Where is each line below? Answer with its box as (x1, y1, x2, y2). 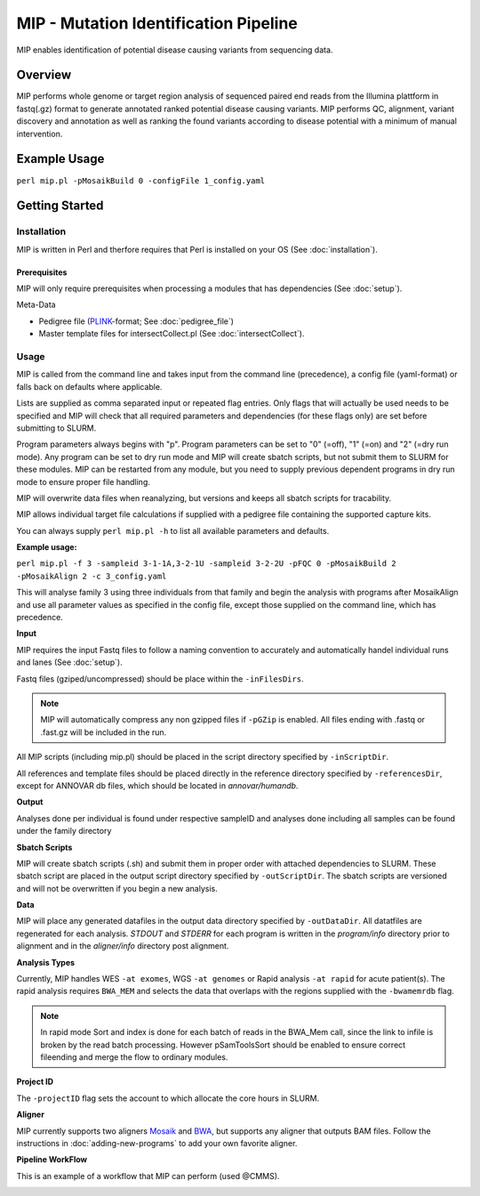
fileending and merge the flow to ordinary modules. (40, 1051, 228, 1063)
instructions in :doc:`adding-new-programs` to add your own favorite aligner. (16, 1137, 298, 1148)
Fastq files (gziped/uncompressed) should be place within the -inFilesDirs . (16, 673, 304, 684)
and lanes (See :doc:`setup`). (16, 657, 124, 667)
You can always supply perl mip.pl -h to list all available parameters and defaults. (16, 525, 330, 536)
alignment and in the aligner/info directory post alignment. (16, 941, 229, 951)
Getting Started (16, 198, 104, 214)
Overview (16, 68, 72, 83)
